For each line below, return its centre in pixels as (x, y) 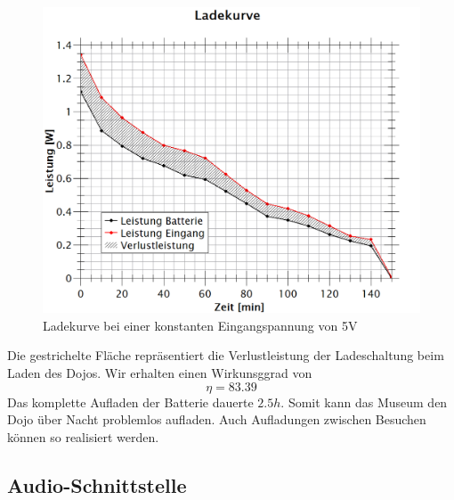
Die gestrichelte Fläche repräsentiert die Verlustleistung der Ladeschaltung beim (226, 355)
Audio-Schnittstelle (97, 484)
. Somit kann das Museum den (364, 402)
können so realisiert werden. (83, 436)
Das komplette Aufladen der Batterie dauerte (130, 402)
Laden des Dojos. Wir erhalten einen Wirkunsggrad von (160, 373)
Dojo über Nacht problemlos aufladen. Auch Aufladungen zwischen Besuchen (217, 419)
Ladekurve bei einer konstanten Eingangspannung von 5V (200, 325)
